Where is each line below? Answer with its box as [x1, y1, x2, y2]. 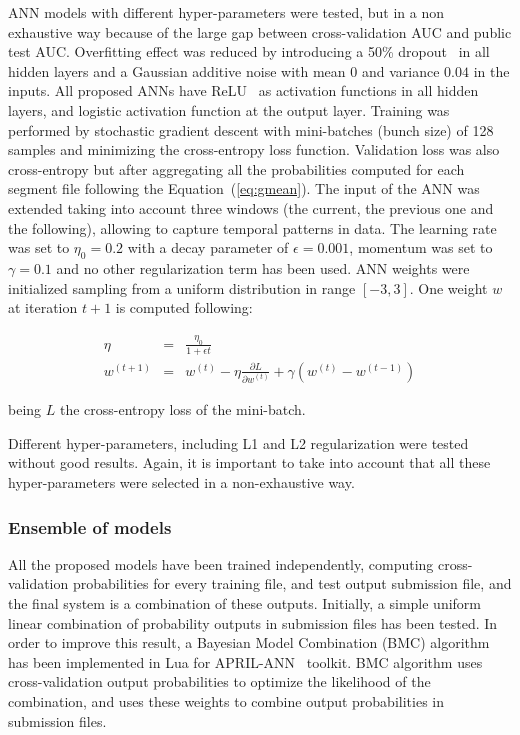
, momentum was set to [349, 237, 493, 258]
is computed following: [115, 297, 253, 318]
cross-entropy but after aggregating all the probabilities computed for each [8, 158, 465, 179]
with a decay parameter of [127, 237, 289, 258]
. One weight [409, 277, 488, 298]
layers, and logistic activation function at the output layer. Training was [8, 99, 450, 120]
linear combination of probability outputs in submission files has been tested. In [8, 612, 498, 633]
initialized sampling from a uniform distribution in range [8, 277, 356, 298]
